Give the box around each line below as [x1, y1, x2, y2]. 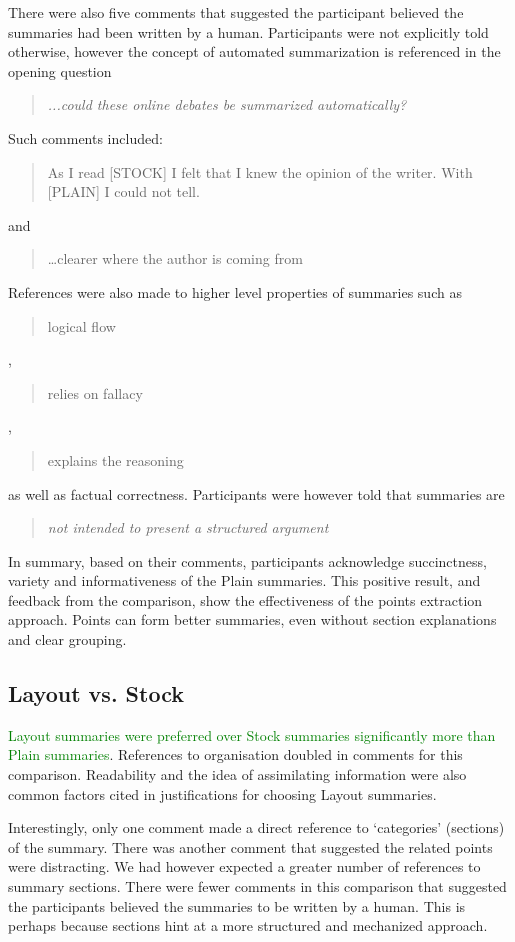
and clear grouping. [8, 629, 127, 650]
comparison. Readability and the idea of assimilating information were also [8, 764, 467, 785]
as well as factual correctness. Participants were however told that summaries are [8, 483, 505, 504]
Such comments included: [8, 127, 163, 148]
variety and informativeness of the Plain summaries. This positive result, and [8, 570, 481, 591]
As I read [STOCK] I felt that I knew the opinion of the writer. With [47, 161, 473, 182]
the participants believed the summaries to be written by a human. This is [8, 895, 466, 916]
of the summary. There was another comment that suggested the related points [8, 836, 493, 857]
